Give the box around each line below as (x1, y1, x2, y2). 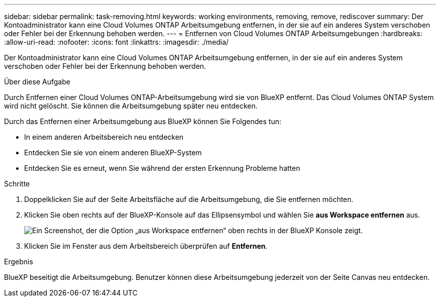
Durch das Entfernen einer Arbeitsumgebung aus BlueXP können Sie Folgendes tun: (4, 117, 282, 126)
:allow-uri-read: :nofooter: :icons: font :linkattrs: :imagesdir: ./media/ (4, 38, 229, 46)
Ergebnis (4, 257, 33, 266)
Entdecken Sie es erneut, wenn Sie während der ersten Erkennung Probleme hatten (24, 164, 300, 172)
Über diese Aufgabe (4, 77, 70, 86)
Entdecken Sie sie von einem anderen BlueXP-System (24, 148, 202, 157)
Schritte (4, 179, 30, 188)
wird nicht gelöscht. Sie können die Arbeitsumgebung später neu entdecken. (4, 102, 258, 110)
